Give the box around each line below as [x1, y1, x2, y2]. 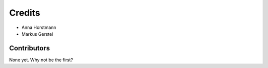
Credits [9, 7, 41, 18]
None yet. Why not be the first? [9, 57, 73, 63]
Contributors [9, 44, 50, 52]
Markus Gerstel [21, 31, 53, 37]
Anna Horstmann [21, 24, 57, 30]
